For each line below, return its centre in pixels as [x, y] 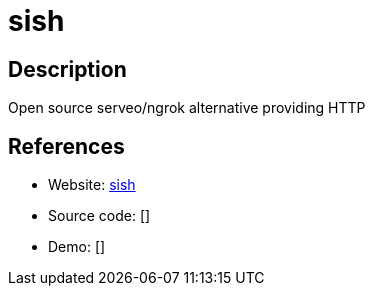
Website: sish [92, 185]
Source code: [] [99, 216]
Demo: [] [77, 247]
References [66, 146]
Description [67, 69]
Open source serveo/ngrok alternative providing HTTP [187, 108]
